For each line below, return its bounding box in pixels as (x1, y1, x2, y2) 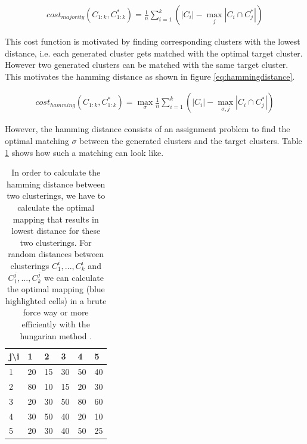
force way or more (23, 306, 89, 318)
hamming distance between (7, 177, 106, 190)
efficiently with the (21, 317, 90, 330)
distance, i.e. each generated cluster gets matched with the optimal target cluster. (5, 46, 303, 59)
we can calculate (44, 271, 104, 283)
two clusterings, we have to (7, 189, 106, 202)
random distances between (8, 248, 104, 260)
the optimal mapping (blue (7, 283, 105, 295)
